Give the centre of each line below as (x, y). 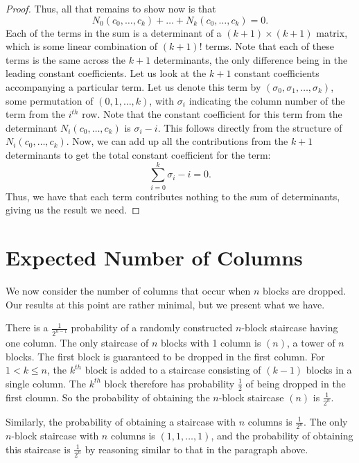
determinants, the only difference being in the (251, 59)
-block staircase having (290, 327)
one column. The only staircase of (77, 343)
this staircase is (38, 449)
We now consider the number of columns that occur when (128, 290)
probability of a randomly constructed (152, 327)
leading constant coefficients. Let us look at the (106, 73)
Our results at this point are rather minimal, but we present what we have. (165, 304)
